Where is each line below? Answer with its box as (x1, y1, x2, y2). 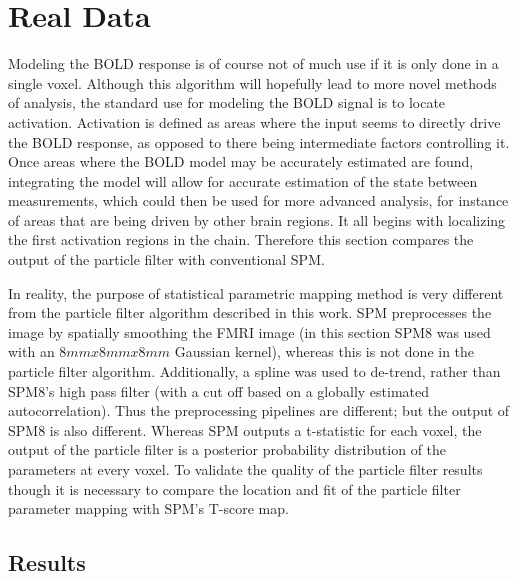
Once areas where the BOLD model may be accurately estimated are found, (8, 151, 474, 172)
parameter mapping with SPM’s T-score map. (8, 498, 289, 519)
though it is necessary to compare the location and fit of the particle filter (8, 478, 461, 499)
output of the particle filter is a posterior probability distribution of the (8, 439, 447, 460)
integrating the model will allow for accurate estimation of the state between (8, 170, 478, 191)
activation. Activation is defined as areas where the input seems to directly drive (8, 111, 501, 132)
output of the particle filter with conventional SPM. (8, 249, 325, 270)
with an (8, 341, 55, 362)
